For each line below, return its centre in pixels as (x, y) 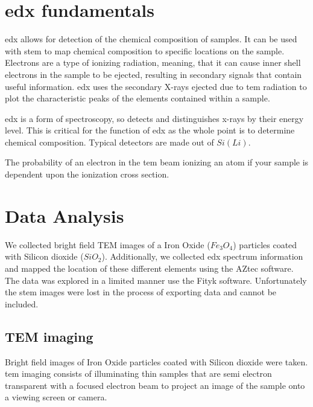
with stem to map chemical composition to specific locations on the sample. (145, 50)
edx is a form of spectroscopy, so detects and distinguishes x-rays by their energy (154, 118)
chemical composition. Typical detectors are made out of (109, 142)
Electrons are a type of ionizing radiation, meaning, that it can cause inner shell (153, 62)
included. (22, 303)
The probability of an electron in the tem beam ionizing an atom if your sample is (157, 162)
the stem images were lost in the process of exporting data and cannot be (141, 292)
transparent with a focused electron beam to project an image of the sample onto (155, 385)
